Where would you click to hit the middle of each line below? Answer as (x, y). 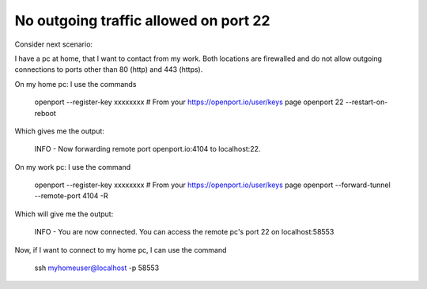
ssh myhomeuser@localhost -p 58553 (97, 268)
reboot (45, 113)
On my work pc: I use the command (73, 167)
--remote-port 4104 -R (71, 196)
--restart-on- (367, 102)
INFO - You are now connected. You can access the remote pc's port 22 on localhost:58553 (184, 232)
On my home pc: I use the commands (76, 84)
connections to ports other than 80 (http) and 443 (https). (109, 69)
